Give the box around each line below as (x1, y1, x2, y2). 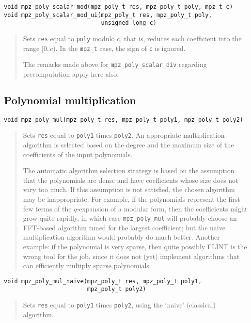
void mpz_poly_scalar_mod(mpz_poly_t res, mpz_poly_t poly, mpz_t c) (4, 3, 233, 10)
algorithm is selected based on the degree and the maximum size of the (23, 140, 234, 150)
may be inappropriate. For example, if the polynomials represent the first (23, 194, 240, 204)
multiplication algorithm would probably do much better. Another (23, 232, 220, 242)
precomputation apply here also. (23, 68, 119, 79)
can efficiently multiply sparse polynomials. (23, 260, 151, 271)
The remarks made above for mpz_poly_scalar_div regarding (23, 59, 207, 69)
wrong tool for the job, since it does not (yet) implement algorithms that (23, 251, 240, 261)
